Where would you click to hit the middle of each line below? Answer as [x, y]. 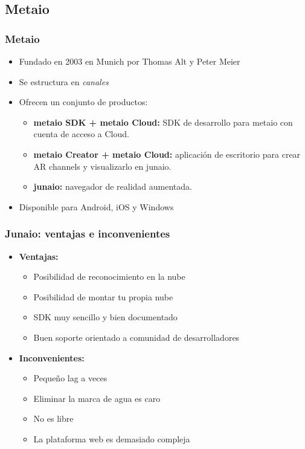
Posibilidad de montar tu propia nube [103, 296]
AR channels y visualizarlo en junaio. [102, 166]
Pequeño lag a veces [70, 378]
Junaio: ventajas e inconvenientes [88, 234]
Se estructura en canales [64, 81]
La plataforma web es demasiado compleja [112, 438]
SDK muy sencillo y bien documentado [105, 317]
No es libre [53, 418]
